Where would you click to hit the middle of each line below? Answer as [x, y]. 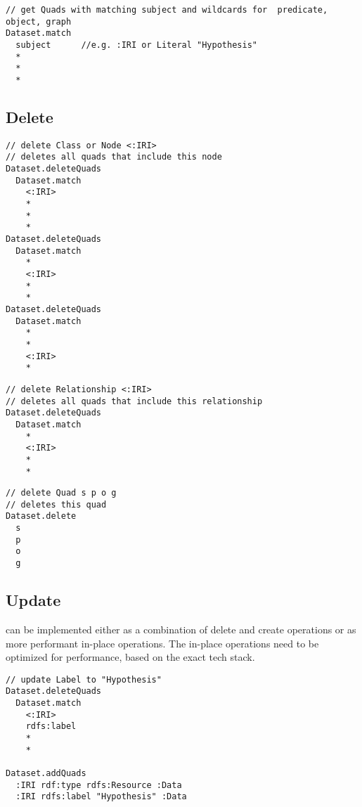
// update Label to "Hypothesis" [84, 679]
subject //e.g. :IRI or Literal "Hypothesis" [136, 45]
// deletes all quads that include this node [114, 157]
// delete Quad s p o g [61, 493]
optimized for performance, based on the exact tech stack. [130, 657]
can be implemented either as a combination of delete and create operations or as [181, 629]
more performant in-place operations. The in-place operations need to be [162, 643]
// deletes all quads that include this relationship [134, 401]
